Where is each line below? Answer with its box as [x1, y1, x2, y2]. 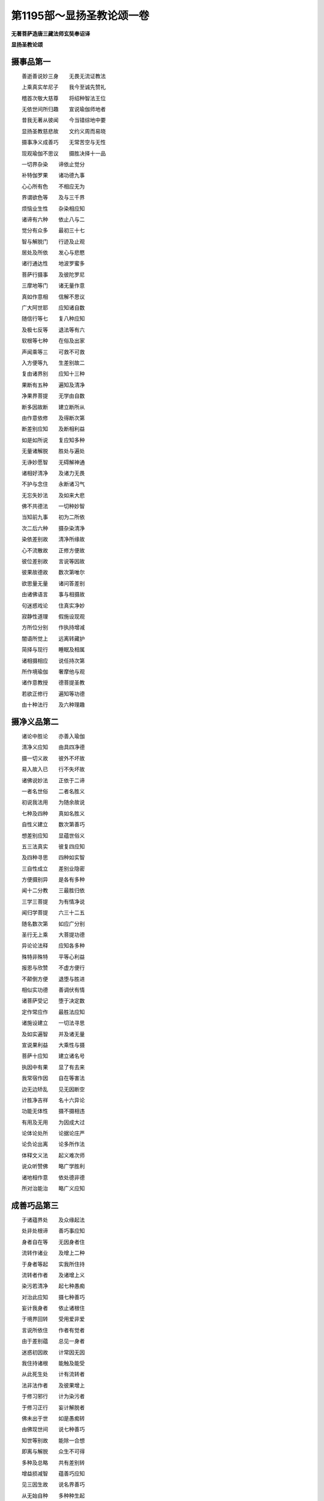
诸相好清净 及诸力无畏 [21, 469, 85, 477]
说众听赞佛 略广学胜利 [21, 1162, 85, 1170]
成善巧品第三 [11, 1200, 59, 1210]
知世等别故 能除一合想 [21, 1437, 85, 1444]
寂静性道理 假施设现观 [21, 612, 85, 620]
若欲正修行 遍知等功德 [21, 690, 85, 697]
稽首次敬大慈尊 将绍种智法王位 [21, 94, 106, 101]
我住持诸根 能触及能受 [21, 1360, 85, 1367]
